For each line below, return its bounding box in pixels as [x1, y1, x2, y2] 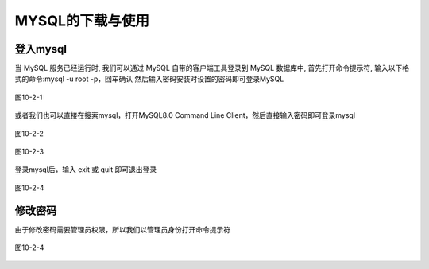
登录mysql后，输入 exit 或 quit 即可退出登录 [14, 165, 157, 174]
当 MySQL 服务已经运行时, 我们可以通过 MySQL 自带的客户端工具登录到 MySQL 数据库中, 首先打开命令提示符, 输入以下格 [14, 64, 410, 73]
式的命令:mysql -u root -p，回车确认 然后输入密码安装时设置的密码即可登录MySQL [14, 74, 284, 84]
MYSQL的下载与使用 [14, 12, 150, 29]
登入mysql [14, 42, 68, 56]
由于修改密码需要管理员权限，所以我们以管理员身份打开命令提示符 [14, 224, 230, 234]
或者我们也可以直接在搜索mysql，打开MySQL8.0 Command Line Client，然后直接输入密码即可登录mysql [14, 111, 356, 120]
